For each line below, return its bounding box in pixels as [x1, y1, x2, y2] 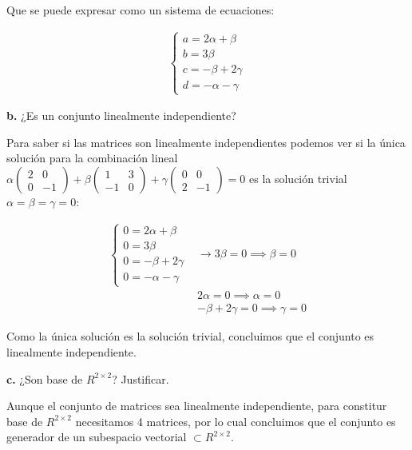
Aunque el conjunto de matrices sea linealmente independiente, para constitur [6, 397, 387, 414]
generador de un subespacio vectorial [6, 428, 187, 445]
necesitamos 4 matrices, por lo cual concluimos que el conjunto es [75, 412, 396, 429]
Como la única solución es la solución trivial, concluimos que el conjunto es [6, 328, 374, 344]
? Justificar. [112, 370, 169, 387]
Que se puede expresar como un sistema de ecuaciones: [6, 2, 275, 18]
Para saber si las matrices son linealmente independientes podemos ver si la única [6, 133, 406, 150]
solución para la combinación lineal [6, 149, 178, 166]
